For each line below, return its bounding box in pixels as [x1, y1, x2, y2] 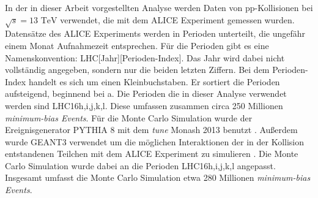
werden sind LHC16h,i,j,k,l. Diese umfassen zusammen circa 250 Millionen [5, 99, 283, 112]
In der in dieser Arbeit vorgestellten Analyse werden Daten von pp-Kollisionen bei [5, 1, 313, 13]
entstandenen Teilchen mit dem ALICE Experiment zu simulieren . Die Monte [5, 147, 298, 160]
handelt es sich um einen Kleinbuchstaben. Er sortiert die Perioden [28, 75, 280, 88]
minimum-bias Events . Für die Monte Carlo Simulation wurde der [5, 111, 253, 124]
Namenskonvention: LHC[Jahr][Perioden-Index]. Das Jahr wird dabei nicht [5, 51, 285, 64]
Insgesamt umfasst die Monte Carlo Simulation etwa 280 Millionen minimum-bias [5, 171, 311, 184]
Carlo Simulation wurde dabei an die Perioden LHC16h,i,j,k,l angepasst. [5, 159, 276, 172]
